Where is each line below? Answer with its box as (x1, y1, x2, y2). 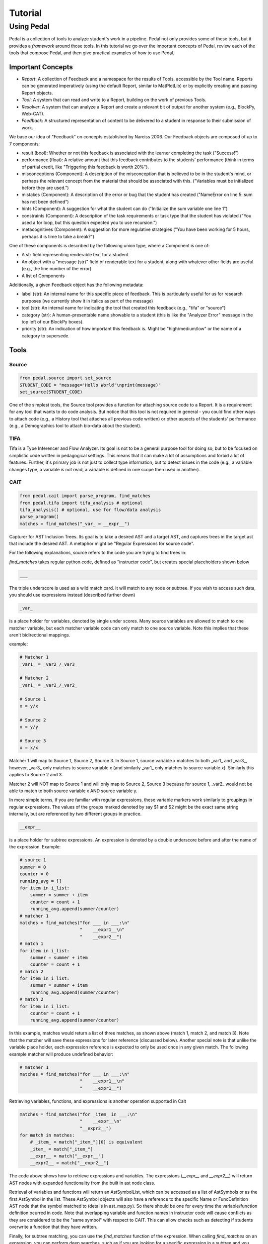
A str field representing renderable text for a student (21, 252, 129, 258)
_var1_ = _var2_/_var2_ (19, 682, 78, 688)
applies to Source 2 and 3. (9, 772, 63, 778)
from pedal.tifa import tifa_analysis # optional (19, 500, 143, 506)
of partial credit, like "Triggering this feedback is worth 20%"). (21, 164, 149, 170)
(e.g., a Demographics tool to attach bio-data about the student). (9, 423, 141, 429)
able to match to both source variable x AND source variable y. (9, 788, 137, 794)
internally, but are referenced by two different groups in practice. (9, 811, 142, 817)
